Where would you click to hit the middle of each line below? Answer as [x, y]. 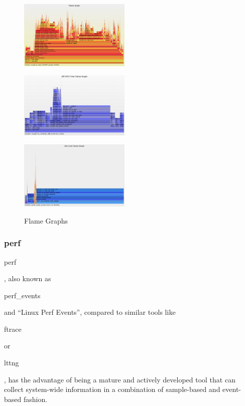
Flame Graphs [46, 220]
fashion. [35, 399]
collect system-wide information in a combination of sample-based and [112, 389]
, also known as [28, 278]
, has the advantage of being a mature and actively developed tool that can [120, 379]
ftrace [13, 329]
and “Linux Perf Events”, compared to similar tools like [90, 312]
